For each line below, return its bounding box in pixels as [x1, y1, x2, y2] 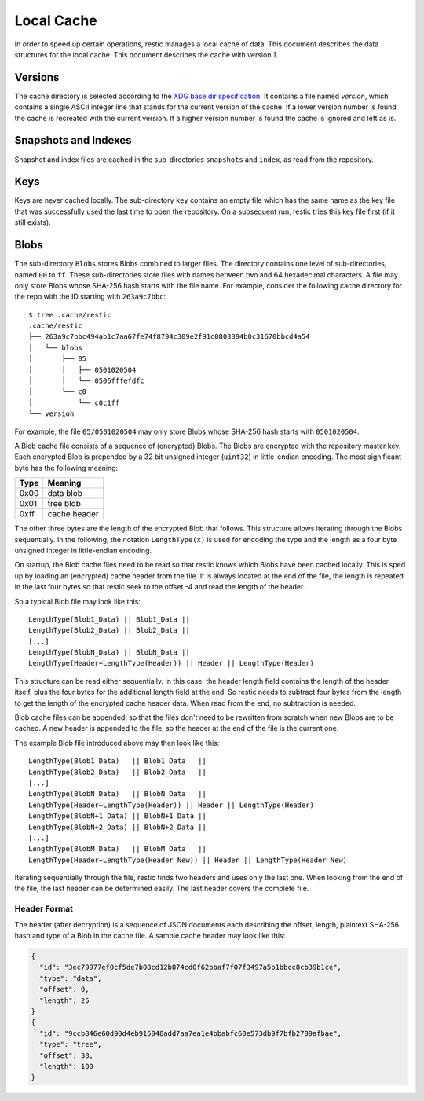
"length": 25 [39, 996, 90, 1005]
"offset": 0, [39, 985, 90, 994]
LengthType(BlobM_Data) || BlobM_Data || [28, 845, 207, 853]
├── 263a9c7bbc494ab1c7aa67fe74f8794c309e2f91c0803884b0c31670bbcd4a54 [28, 332, 310, 341]
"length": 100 [39, 1062, 94, 1070]
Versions [14, 71, 60, 84]
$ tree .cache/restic [28, 310, 111, 319]
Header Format [14, 904, 74, 915]
